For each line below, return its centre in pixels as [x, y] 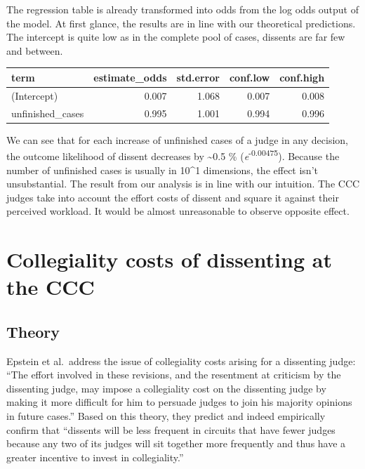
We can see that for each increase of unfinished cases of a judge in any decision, [178, 139]
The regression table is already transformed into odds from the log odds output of [182, 9]
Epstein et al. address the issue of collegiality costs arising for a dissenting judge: [181, 361]
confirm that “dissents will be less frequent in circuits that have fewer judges [171, 429]
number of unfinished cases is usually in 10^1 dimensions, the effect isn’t [162, 170]
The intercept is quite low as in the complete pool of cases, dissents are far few [176, 37]
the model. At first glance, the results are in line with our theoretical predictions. [181, 23]
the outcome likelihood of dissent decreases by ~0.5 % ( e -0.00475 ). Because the [173, 155]
